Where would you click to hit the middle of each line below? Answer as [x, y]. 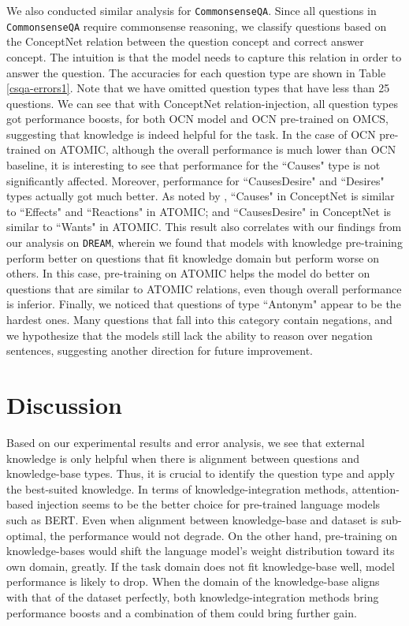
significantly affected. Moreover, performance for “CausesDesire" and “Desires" [195, 180]
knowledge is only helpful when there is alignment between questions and [183, 458]
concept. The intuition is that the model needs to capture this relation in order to [204, 56]
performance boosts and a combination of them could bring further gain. [182, 612]
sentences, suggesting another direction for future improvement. [160, 350]
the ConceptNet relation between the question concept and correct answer [185, 41]
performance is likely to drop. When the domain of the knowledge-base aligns [193, 581]
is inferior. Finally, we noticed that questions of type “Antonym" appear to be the [204, 304]
